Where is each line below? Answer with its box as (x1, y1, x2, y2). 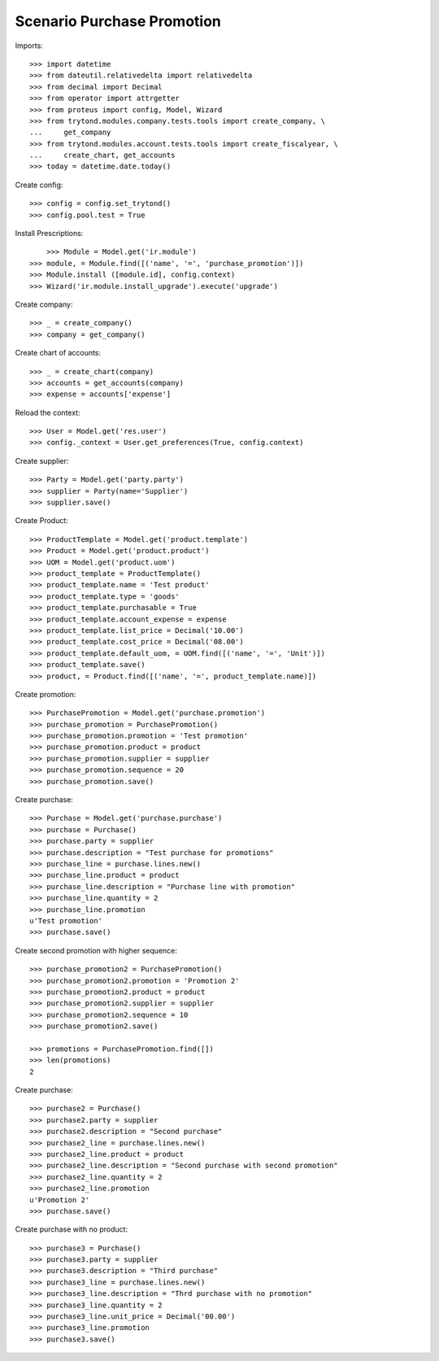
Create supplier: (15, 456, 69, 465)
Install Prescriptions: (15, 229, 84, 238)
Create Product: (15, 516, 68, 526)
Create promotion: (15, 689, 76, 699)
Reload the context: (15, 408, 80, 417)
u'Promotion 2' (29, 1195, 90, 1204)
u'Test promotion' (29, 916, 103, 925)
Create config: (15, 180, 63, 190)
